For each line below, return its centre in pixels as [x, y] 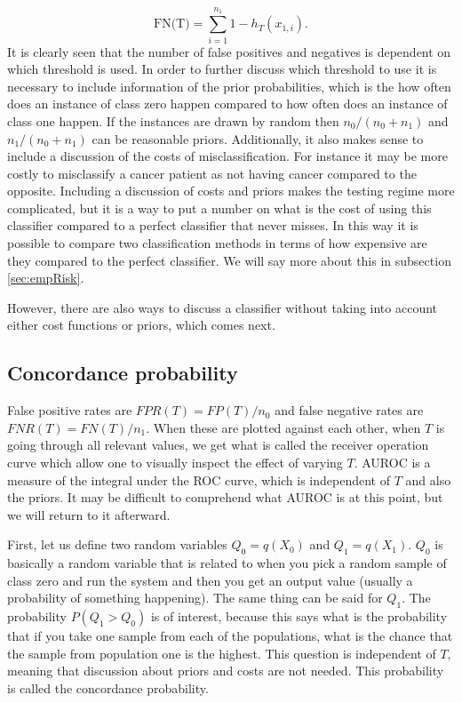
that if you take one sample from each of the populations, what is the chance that [230, 636]
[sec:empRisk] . [46, 278]
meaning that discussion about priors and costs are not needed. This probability [226, 671]
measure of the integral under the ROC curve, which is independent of [199, 479]
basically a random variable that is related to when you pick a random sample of [227, 563]
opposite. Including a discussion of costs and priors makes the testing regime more [231, 191]
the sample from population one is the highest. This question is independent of [222, 653]
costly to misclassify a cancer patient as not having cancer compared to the [212, 173]
